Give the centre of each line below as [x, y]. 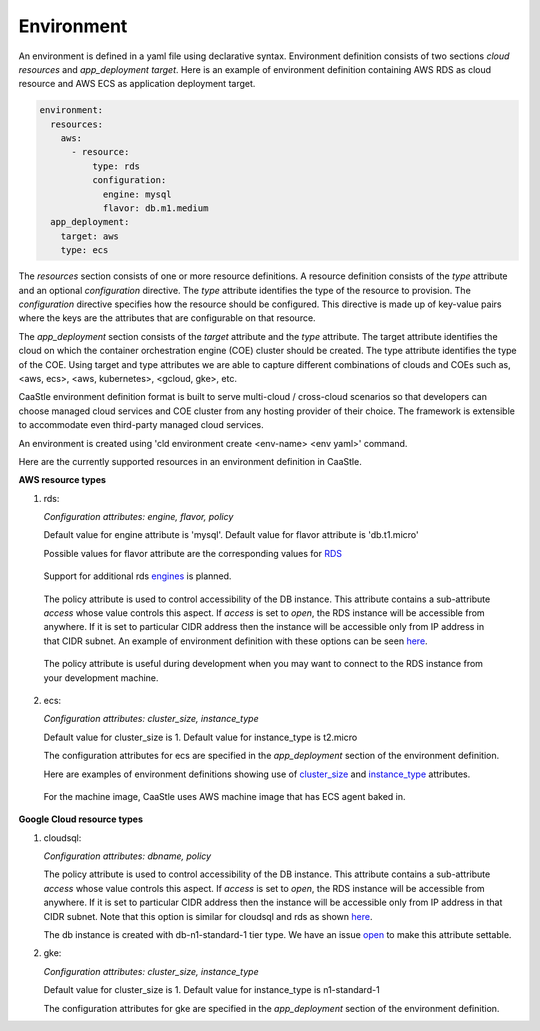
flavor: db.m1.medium [155, 208]
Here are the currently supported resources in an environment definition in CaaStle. [190, 461]
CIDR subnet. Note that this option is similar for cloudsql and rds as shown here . [208, 916]
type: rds [115, 166]
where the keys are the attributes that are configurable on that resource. [167, 318]
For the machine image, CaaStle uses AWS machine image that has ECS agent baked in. [224, 796]
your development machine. [101, 677]
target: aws [90, 236]
